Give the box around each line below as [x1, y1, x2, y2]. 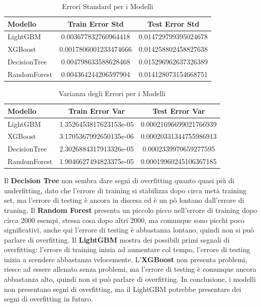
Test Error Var [152, 105, 205, 116]
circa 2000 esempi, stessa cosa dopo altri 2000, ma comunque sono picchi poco [4, 214, 245, 225]
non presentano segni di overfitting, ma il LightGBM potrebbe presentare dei [4, 283, 241, 294]
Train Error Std [67, 18, 124, 29]
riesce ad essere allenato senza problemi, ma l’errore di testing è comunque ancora [4, 264, 256, 274]
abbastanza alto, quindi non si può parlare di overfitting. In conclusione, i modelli [4, 274, 256, 284]
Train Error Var [68, 105, 125, 116]
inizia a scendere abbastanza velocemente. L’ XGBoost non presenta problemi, [4, 254, 247, 264]
